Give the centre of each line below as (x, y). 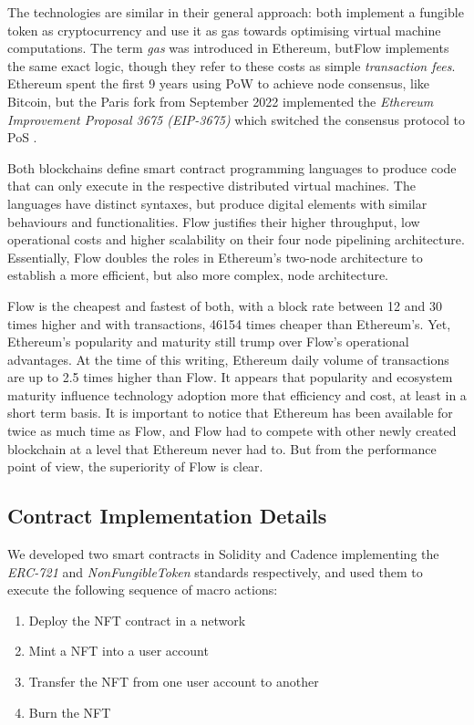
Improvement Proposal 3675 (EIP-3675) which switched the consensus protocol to (237, 119)
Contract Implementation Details (167, 516)
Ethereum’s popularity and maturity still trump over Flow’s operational (208, 342)
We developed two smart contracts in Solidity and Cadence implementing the (223, 554)
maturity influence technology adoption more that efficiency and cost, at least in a (237, 394)
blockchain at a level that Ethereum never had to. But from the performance (222, 448)
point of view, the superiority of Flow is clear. (135, 466)
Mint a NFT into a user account (118, 651)
